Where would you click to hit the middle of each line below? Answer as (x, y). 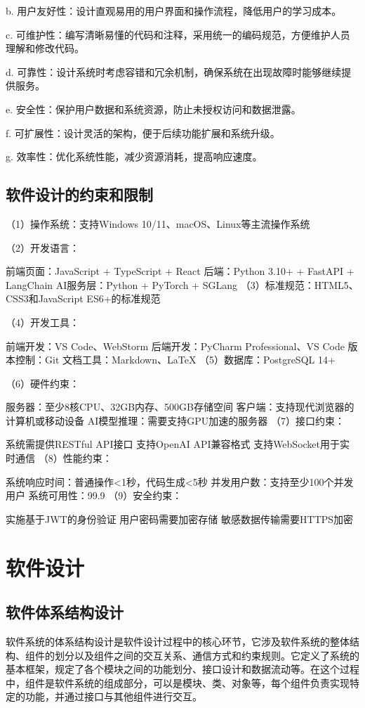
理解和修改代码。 (45, 48)
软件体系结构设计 (65, 612)
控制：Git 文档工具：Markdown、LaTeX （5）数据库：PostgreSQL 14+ (175, 360)
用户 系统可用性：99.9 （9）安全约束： (94, 495)
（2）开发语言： (42, 247)
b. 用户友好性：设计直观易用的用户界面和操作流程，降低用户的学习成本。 (174, 11)
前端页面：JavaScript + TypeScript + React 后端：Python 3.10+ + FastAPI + (180, 271)
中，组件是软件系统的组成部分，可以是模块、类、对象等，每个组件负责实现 (178, 682)
